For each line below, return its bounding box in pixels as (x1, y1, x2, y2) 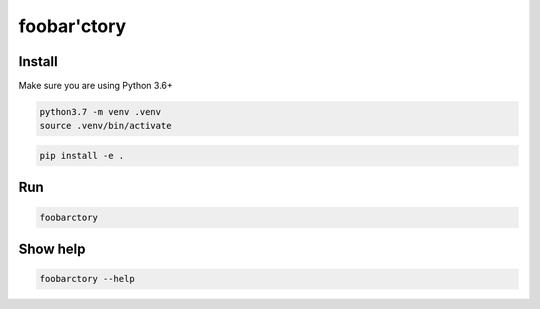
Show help (18, 241, 86, 258)
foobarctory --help (39, 273, 135, 285)
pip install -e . (39, 150, 125, 162)
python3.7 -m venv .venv (39, 106, 162, 118)
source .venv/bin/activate (39, 120, 172, 132)
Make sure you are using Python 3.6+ (18, 80, 174, 92)
